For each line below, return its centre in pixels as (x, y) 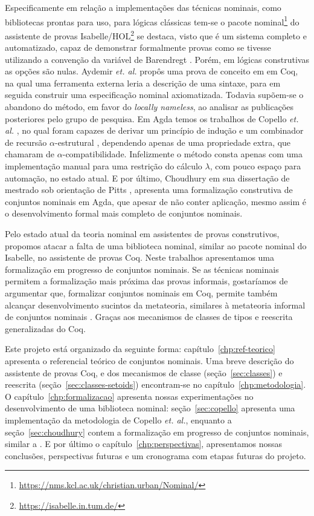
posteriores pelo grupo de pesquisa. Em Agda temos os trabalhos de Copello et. (152, 118)
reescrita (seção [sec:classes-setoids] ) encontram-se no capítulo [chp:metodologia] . (155, 384)
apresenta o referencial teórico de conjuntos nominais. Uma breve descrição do (149, 360)
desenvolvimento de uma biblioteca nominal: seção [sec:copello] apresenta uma (150, 408)
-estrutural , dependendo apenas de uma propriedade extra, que (173, 142)
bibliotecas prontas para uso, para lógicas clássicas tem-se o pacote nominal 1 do (152, 21)
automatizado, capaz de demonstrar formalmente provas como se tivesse (138, 47)
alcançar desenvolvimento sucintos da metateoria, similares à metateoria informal (155, 305)
